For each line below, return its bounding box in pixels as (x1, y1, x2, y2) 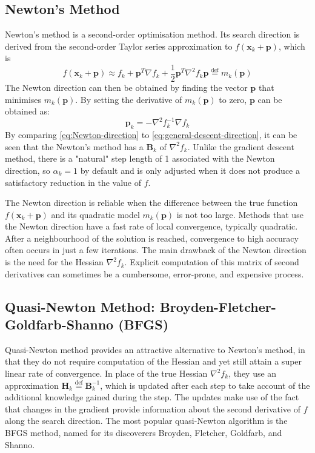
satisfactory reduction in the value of (5, 176, 142, 188)
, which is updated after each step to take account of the (100, 379, 310, 391)
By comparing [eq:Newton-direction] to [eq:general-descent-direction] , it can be (5, 128, 297, 141)
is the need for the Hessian (5, 256, 104, 268)
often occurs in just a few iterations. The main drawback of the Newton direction (5, 243, 307, 256)
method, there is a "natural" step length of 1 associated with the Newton (5, 152, 275, 165)
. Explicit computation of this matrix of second (124, 256, 299, 268)
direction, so (5, 164, 50, 176)
